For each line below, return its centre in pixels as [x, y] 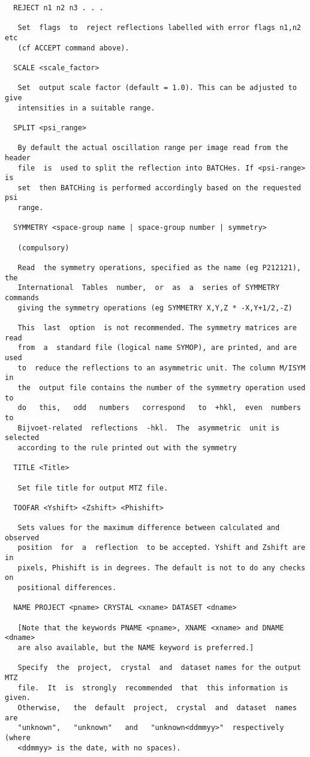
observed [22, 538]
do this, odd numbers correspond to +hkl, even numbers [159, 408]
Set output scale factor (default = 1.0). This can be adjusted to [157, 88]
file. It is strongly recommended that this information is [153, 688]
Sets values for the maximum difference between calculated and [149, 528]
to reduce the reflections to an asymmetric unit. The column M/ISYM [162, 368]
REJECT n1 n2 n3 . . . [58, 8]
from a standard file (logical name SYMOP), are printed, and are [157, 348]
